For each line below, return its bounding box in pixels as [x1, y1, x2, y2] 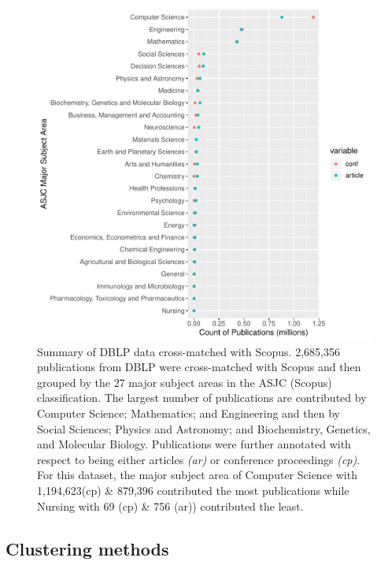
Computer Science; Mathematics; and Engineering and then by [37, 404, 340, 421]
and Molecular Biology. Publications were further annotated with [37, 436, 351, 452]
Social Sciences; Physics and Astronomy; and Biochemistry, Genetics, [37, 420, 371, 437]
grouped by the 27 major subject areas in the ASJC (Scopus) [37, 374, 332, 390]
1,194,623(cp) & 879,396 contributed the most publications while [37, 481, 349, 498]
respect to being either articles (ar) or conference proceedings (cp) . [37, 451, 360, 467]
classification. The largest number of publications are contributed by [37, 389, 367, 406]
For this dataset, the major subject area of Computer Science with [37, 466, 357, 483]
